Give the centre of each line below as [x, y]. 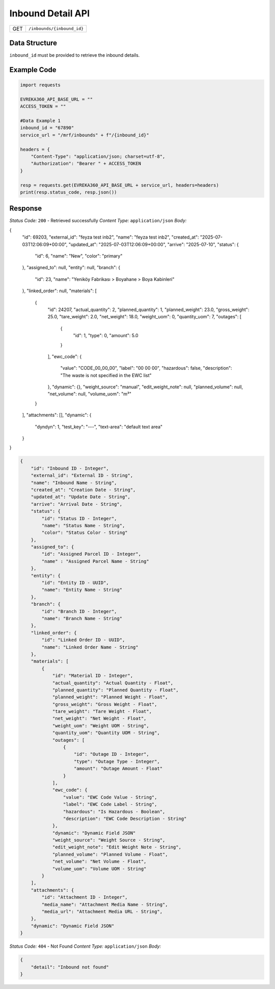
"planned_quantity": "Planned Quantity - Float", [115, 690]
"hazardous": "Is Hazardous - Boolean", [114, 811]
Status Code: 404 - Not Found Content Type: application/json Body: [85, 946]
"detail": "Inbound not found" [70, 967]
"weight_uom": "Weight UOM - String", [101, 726]
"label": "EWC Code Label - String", [110, 804]
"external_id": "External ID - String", [82, 476]
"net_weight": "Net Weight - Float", [99, 719]
